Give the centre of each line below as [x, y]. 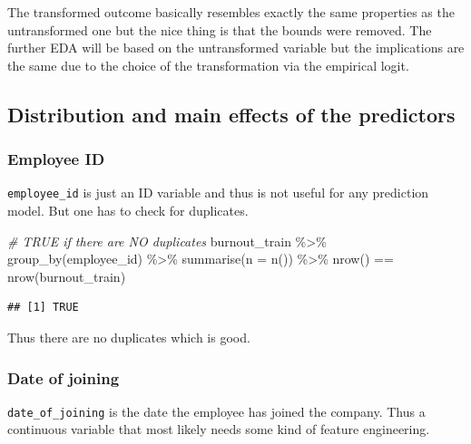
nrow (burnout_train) [67, 276]
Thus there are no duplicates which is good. [129, 337]
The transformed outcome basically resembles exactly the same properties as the [231, 12]
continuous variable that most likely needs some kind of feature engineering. [219, 429]
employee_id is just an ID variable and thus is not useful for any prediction [218, 193]
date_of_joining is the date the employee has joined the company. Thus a [216, 411]
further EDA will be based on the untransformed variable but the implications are [236, 48]
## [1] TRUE [43, 308]
